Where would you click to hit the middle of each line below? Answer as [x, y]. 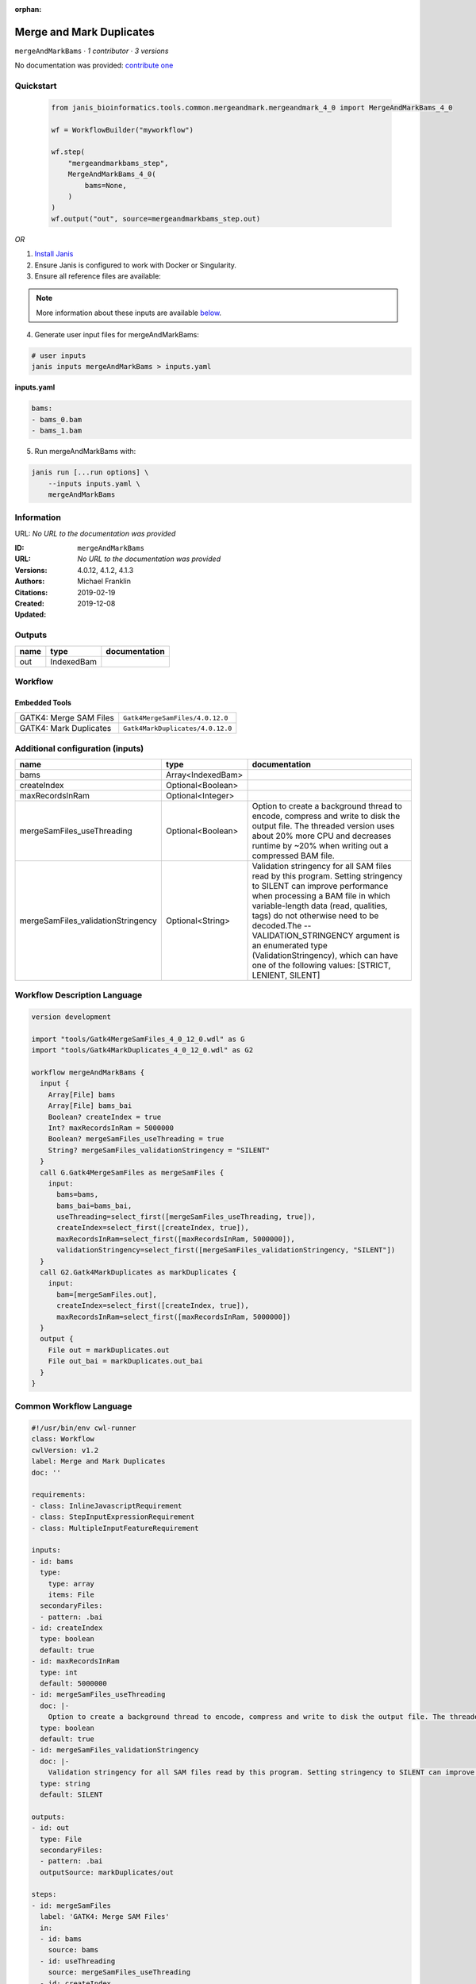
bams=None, [106, 185]
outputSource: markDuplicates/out [107, 1872]
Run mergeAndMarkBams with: [85, 452]
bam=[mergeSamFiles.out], [107, 1294]
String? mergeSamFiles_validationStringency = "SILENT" [159, 1150]
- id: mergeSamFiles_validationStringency [115, 1750]
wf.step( [68, 152]
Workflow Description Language [79, 995]
